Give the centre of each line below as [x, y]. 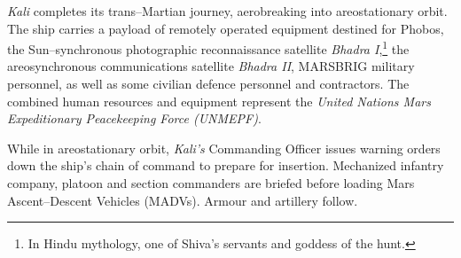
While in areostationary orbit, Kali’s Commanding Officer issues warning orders [224, 148]
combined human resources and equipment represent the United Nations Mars [219, 101]
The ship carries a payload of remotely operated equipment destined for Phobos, [226, 28]
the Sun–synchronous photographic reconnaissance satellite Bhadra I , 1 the [208, 47]
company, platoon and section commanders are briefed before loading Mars [211, 183]
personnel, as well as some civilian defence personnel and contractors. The [208, 84]
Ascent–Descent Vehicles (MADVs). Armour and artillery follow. [183, 200]
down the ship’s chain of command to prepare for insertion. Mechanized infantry [226, 165]
